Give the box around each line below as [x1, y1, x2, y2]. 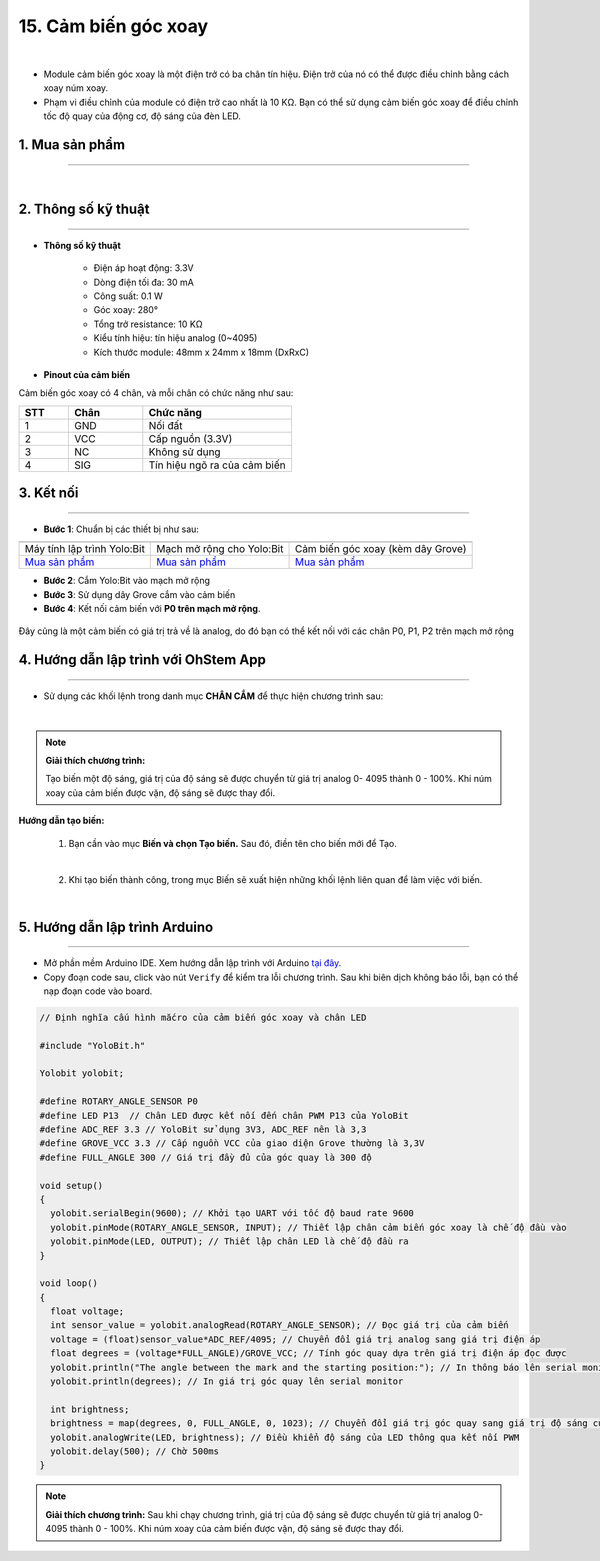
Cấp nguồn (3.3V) [148, 431, 233, 445]
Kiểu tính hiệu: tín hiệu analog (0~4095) [93, 332, 258, 344]
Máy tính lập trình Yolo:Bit [24, 542, 145, 556]
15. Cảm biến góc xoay [18, 15, 209, 37]
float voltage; [50, 1306, 125, 1317]
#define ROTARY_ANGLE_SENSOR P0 [39, 1096, 199, 1107]
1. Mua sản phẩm [18, 136, 125, 153]
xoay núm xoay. [43, 82, 109, 94]
